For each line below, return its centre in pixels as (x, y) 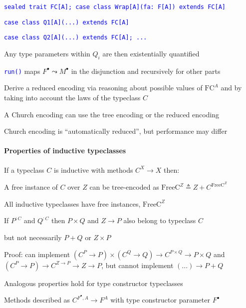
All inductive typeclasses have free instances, (72, 203)
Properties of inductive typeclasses (65, 151)
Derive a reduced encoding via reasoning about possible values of (103, 88)
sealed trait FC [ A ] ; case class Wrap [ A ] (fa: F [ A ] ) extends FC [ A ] (115, 7)
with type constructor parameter (160, 300)
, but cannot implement (137, 265)
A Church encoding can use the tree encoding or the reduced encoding (112, 114)
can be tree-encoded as (124, 187)
